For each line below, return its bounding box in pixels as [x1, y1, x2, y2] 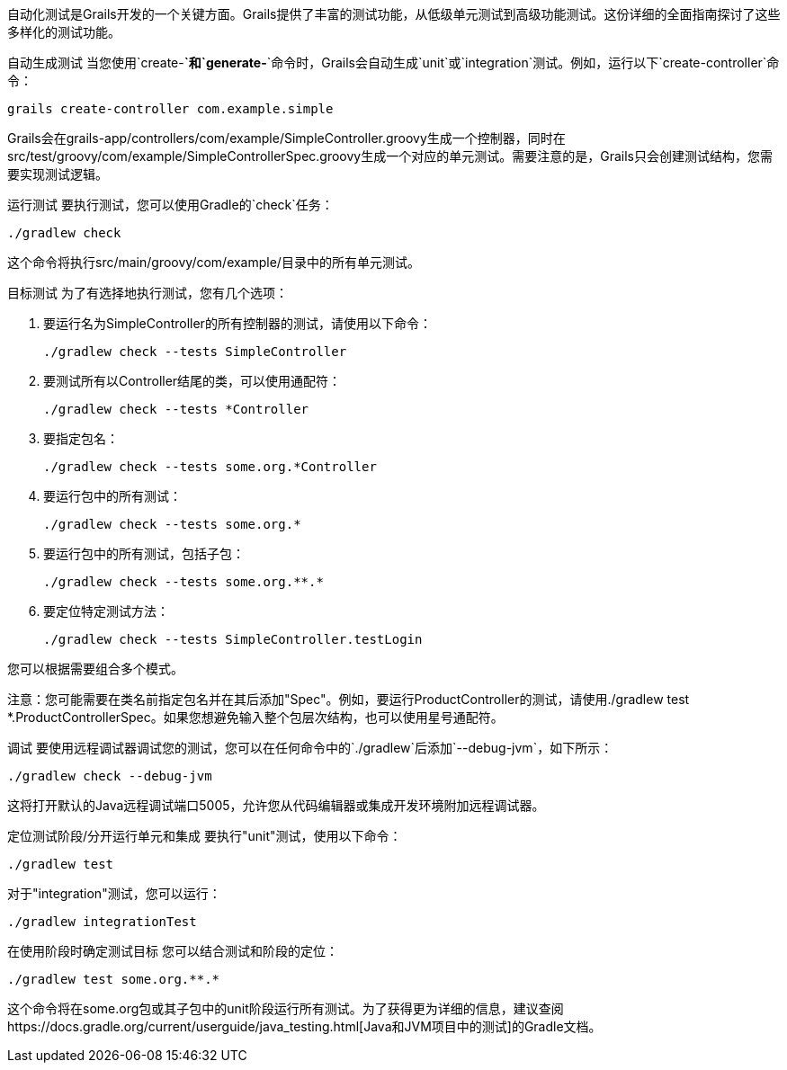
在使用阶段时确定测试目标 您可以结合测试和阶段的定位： [7, 943, 338, 959]
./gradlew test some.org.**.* [7, 972, 220, 986]
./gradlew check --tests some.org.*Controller [43, 459, 377, 474]
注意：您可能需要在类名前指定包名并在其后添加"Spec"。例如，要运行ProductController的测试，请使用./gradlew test [7, 691, 690, 707]
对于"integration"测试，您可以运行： [7, 886, 221, 901]
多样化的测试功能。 [7, 24, 121, 40]
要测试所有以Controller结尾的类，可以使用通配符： [43, 373, 342, 388]
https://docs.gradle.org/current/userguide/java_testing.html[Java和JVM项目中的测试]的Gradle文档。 [7, 1019, 602, 1034]
